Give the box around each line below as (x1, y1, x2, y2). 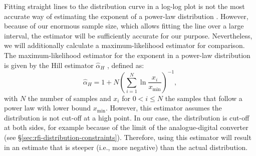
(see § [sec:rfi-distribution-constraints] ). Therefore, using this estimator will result (4, 132, 251, 142)
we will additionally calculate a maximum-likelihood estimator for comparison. (4, 40, 245, 50)
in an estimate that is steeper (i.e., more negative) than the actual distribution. (4, 141, 248, 152)
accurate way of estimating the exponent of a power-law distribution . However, (4, 10, 248, 21)
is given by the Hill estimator (4, 59, 94, 70)
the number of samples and (28, 92, 111, 103)
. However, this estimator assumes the (105, 102, 222, 113)
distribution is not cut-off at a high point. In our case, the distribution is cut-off (4, 112, 249, 122)
